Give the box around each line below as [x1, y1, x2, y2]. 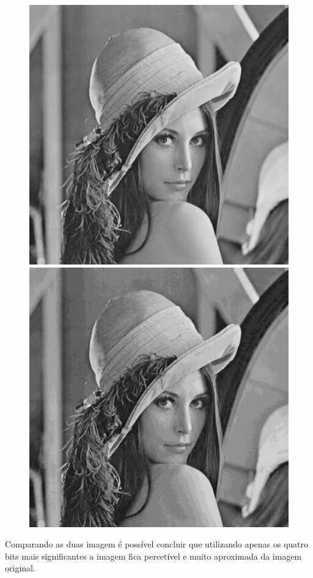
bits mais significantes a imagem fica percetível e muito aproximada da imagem [5, 549, 302, 562]
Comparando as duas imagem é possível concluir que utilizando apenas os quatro [5, 538, 309, 550]
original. [5, 561, 35, 574]
